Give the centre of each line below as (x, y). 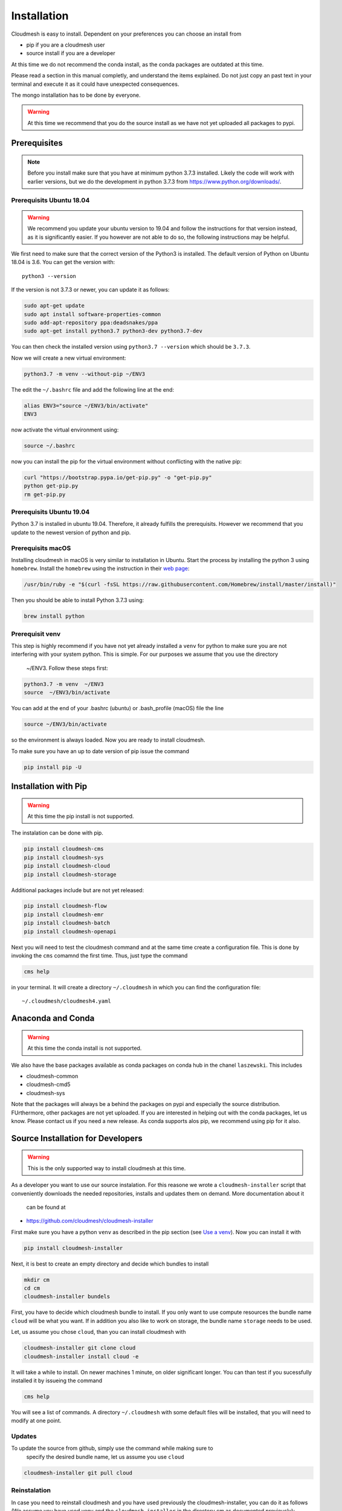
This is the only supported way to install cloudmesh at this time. (107, 1168)
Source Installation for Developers (77, 1138)
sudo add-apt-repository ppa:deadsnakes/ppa (91, 322)
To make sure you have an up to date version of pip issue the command (100, 751)
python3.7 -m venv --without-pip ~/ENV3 (84, 374)
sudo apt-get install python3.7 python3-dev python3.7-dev (113, 331)
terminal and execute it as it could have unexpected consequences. (95, 84)
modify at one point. (36, 1421)
